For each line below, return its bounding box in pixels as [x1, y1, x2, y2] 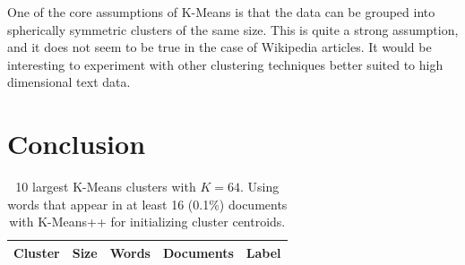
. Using [239, 177, 280, 196]
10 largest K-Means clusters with [15, 177, 196, 196]
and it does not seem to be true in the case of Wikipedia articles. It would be [7, 38, 432, 56]
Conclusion [7, 125, 146, 162]
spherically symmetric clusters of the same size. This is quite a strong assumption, [7, 20, 459, 38]
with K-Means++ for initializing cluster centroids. [9, 212, 286, 231]
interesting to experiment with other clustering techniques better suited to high [7, 55, 443, 73]
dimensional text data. [7, 73, 131, 91]
